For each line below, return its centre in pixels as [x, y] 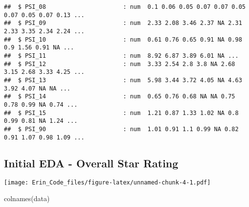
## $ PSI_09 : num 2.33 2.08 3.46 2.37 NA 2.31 [123, 23]
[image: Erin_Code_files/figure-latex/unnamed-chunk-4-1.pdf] [107, 183]
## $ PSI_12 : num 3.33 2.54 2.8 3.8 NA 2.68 [120, 64]
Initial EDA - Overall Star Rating [91, 163]
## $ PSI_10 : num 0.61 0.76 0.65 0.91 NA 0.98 [123, 39]
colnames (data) [27, 198]
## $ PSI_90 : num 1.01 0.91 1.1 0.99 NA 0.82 [121, 129]
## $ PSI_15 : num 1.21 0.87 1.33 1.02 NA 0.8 [121, 113]
